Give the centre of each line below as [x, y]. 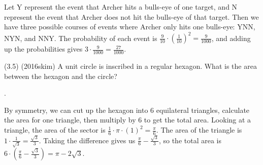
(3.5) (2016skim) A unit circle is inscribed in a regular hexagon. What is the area [130, 66]
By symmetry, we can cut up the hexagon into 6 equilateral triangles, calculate [127, 110]
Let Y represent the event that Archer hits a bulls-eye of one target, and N [121, 7]
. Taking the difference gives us [87, 140]
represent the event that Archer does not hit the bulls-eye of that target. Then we [131, 16]
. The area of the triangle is [199, 130]
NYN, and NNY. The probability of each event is [81, 38]
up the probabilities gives [43, 49]
